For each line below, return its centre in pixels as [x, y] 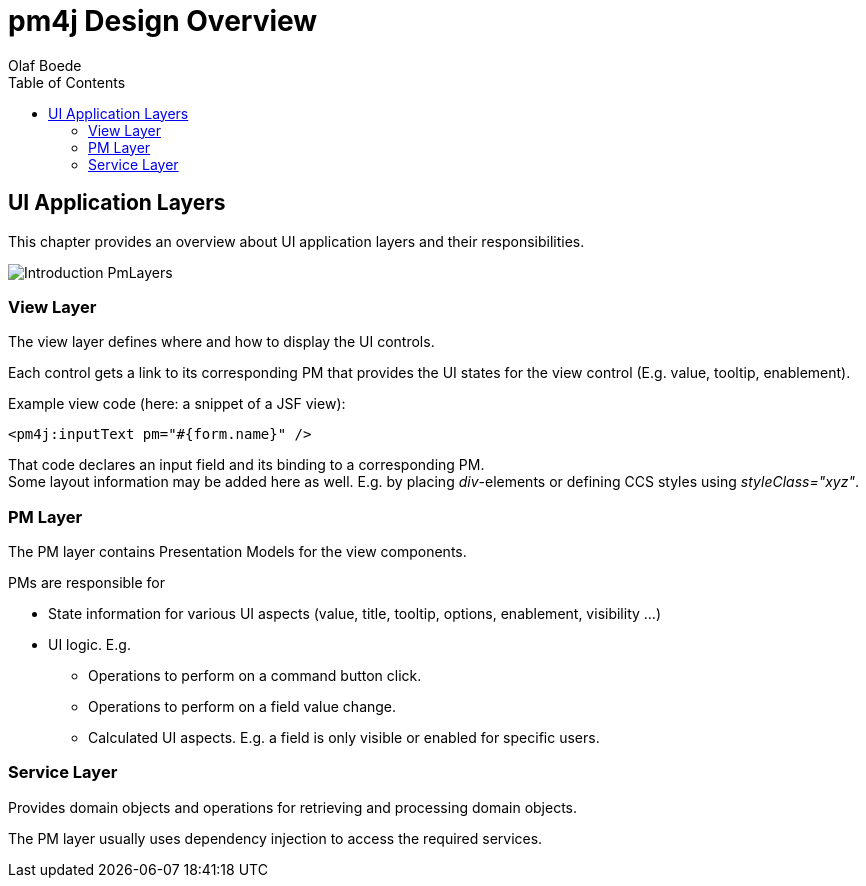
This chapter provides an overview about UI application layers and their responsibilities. [296, 241]
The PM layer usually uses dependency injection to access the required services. [275, 838]
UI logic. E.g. [89, 645]
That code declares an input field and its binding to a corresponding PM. [246, 465]
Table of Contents [67, 82]
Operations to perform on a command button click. [255, 676]
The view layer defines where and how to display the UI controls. [221, 342]
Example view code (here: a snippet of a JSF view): [177, 404]
